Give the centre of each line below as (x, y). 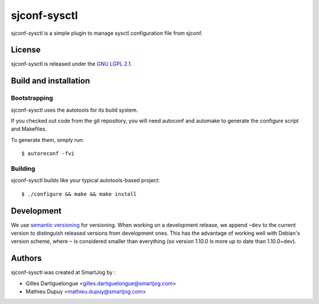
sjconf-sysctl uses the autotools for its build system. (74, 110)
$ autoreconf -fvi (48, 153)
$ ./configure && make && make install (79, 194)
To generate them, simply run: (48, 140)
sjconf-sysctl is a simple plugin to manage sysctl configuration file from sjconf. (107, 33)
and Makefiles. (29, 129)
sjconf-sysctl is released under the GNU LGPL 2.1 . (71, 64)
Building (23, 169)
